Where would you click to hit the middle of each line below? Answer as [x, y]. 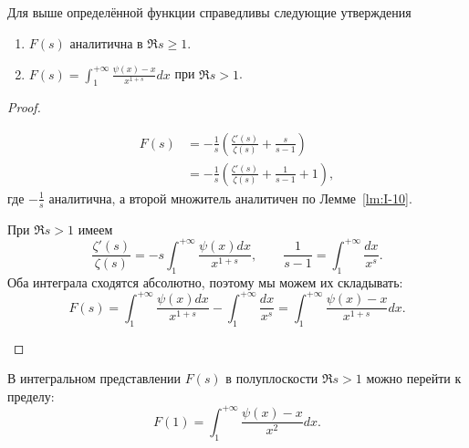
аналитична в [106, 42]
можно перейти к [414, 378]
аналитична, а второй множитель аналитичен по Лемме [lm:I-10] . [230, 198]
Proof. [24, 107]
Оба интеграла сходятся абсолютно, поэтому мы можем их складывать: [205, 281]
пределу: [31, 396]
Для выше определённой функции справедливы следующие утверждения [209, 12]
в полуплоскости [272, 378]
